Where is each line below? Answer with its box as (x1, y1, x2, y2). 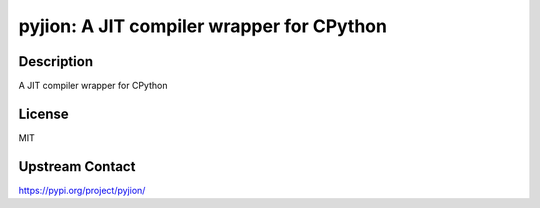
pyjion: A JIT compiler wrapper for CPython (18, 15, 387, 37)
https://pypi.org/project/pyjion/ (18, 184, 146, 196)
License (18, 105, 69, 122)
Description (18, 53, 94, 70)
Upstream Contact (18, 158, 136, 175)
